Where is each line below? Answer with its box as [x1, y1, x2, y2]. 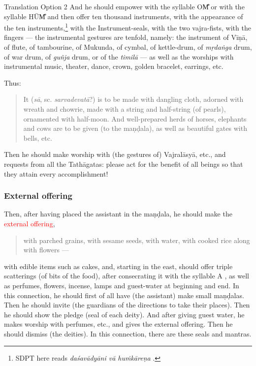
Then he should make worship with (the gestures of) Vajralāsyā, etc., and [4, 149, 226, 159]
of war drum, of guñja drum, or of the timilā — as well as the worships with [4, 51, 234, 61]
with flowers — [23, 244, 69, 255]
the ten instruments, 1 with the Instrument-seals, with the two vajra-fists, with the [4, 21, 251, 32]
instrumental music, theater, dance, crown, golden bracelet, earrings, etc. [4, 61, 224, 71]
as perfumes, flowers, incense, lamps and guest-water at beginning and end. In [4, 280, 239, 290]
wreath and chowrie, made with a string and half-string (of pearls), [23, 104, 226, 114]
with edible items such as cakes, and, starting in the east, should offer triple [4, 261, 233, 271]
